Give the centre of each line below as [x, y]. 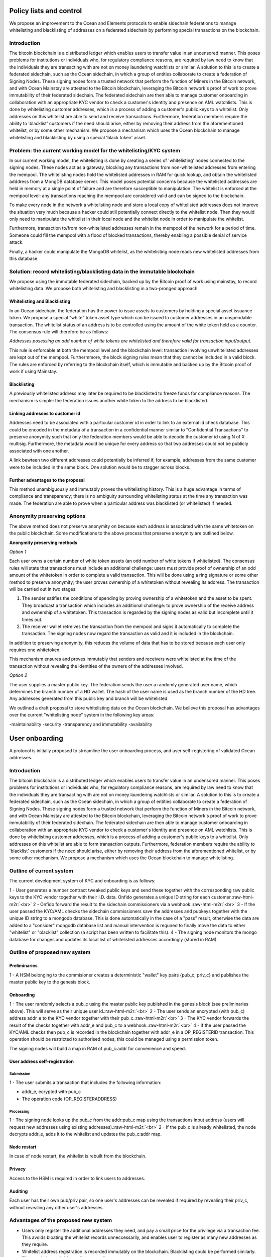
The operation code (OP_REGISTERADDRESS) [70, 1099]
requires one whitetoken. [35, 650]
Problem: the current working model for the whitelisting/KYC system [95, 150]
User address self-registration [41, 1061]
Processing [19, 1111]
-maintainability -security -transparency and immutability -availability [81, 724]
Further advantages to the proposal [47, 480]
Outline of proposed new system [50, 952]
